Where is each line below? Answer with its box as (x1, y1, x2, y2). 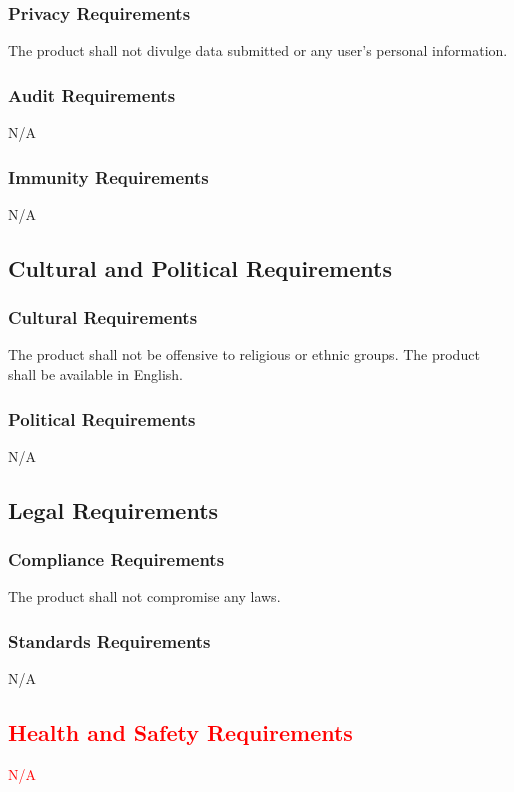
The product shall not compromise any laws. (8, 586, 281, 607)
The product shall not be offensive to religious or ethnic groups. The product (8, 344, 480, 365)
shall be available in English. (8, 364, 183, 385)
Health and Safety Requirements (8, 717, 353, 748)
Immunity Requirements (8, 164, 209, 189)
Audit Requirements (8, 82, 176, 107)
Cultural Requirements (8, 305, 198, 330)
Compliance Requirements (8, 547, 225, 572)
